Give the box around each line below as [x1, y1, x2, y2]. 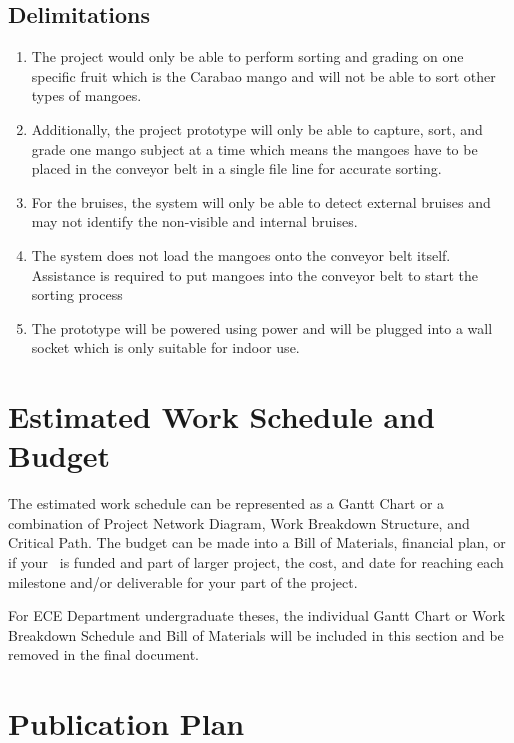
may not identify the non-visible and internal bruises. [31, 211, 358, 232]
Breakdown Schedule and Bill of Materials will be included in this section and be [8, 624, 504, 645]
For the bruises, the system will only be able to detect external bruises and [31, 191, 491, 212]
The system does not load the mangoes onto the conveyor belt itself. [31, 244, 451, 265]
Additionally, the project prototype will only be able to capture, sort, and [31, 118, 483, 139]
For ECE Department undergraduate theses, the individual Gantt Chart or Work [8, 605, 506, 626]
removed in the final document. [8, 644, 199, 665]
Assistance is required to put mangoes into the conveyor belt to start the [31, 264, 479, 285]
